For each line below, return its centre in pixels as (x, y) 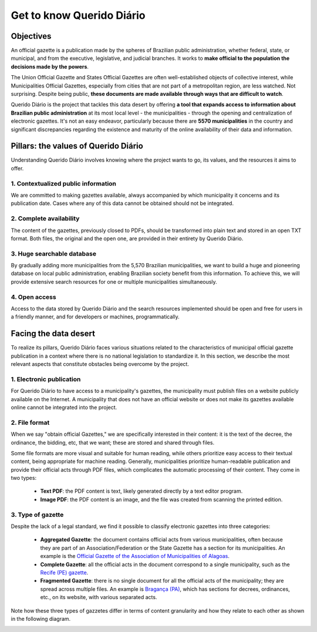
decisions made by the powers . (50, 66)
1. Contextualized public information (64, 183)
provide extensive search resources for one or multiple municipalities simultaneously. (114, 281)
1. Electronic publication (46, 379)
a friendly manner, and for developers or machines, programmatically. (95, 317)
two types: (24, 478)
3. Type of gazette (37, 515)
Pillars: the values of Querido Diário (77, 146)
